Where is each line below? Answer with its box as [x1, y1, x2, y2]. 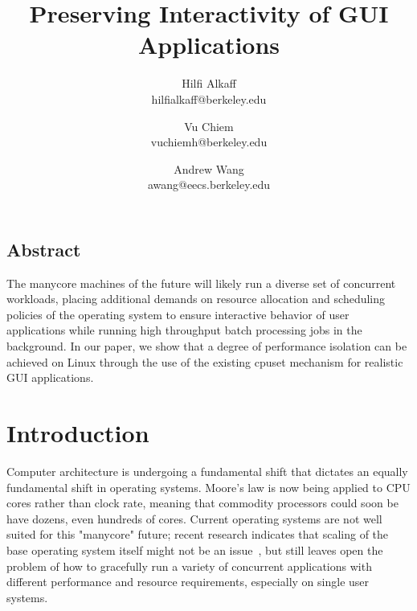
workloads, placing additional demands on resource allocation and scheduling [6, 290, 386, 307]
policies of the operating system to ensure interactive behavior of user [6, 305, 350, 322]
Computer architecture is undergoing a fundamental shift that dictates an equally [6, 462, 408, 479]
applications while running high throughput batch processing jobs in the [6, 322, 362, 338]
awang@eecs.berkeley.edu [147, 176, 271, 193]
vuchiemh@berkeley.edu [150, 133, 268, 150]
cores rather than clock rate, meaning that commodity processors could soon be [6, 494, 399, 511]
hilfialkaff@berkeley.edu [151, 90, 267, 107]
